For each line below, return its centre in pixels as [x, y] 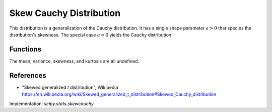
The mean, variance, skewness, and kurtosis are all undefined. [74, 61]
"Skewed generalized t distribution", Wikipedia [70, 87]
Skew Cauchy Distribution [65, 13]
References [28, 75]
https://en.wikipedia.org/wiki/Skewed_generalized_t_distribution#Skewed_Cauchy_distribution [119, 94]
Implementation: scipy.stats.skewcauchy [52, 103]
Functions [25, 49]
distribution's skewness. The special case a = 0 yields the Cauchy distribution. [91, 34]
